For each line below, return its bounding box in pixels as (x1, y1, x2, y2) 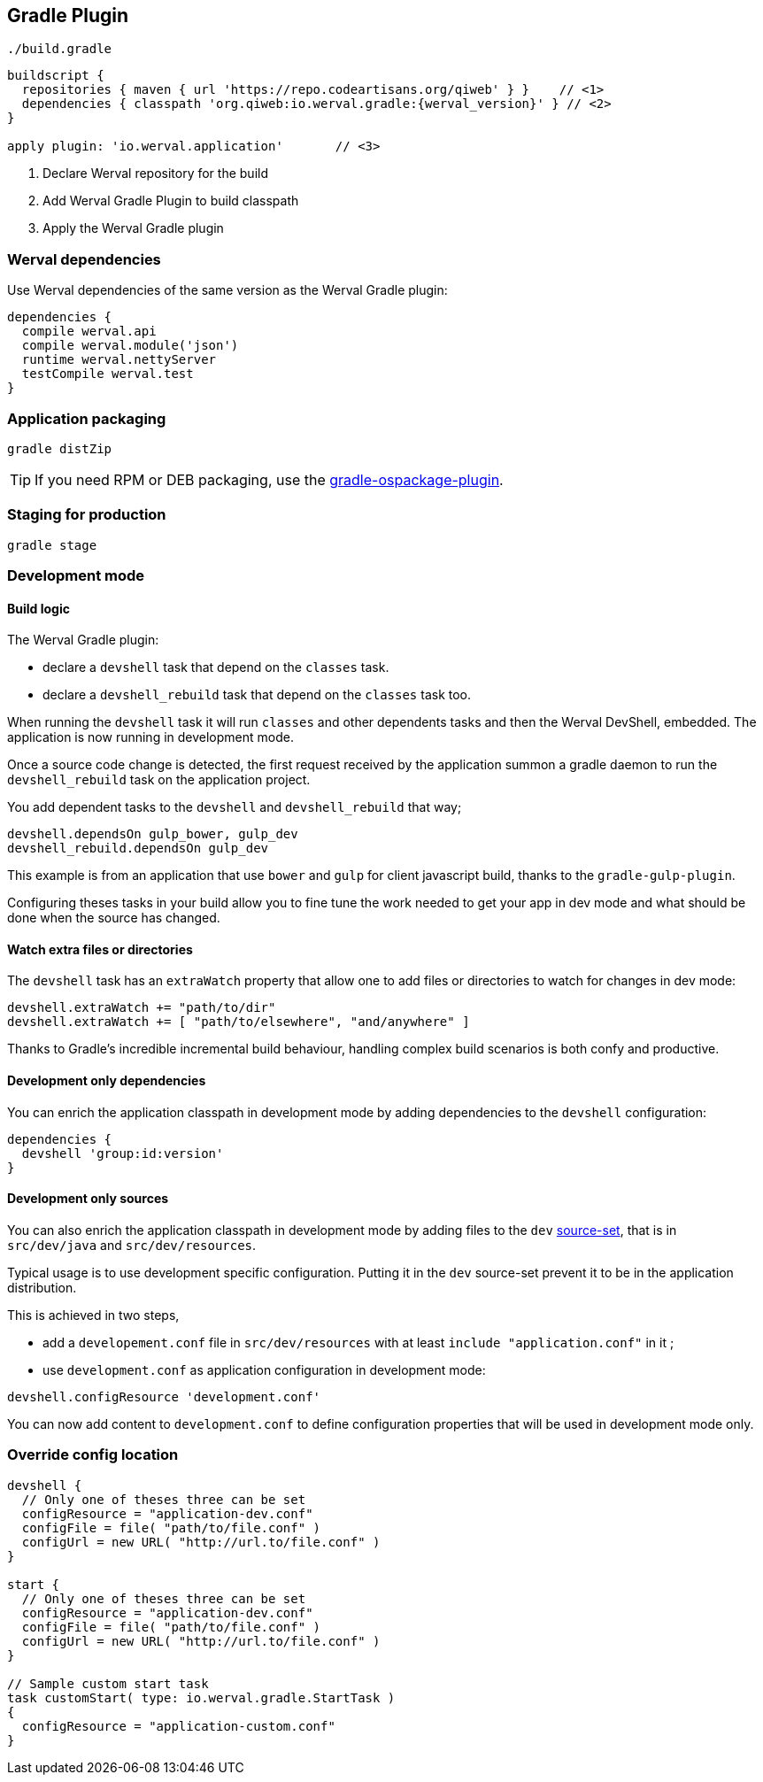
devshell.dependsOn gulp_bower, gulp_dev (7, 827, 298, 842)
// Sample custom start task (7, 1676, 209, 1691)
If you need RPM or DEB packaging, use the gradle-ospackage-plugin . (35, 470, 504, 489)
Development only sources (7, 1191, 169, 1207)
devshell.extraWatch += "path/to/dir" (7, 1000, 276, 1015)
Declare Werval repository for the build (42, 166, 268, 181)
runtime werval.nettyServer (21, 352, 217, 367)
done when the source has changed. (7, 910, 220, 926)
